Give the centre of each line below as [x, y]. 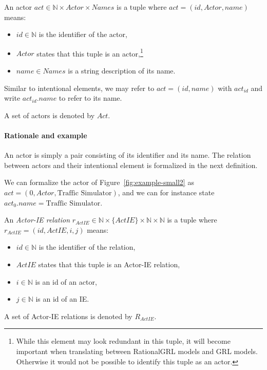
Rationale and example [46, 135]
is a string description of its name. [122, 71]
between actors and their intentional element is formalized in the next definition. [131, 165]
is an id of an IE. [62, 299]
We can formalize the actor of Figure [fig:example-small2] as [99, 182]
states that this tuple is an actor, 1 [90, 52]
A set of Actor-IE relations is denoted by [68, 316]
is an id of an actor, [66, 281]
